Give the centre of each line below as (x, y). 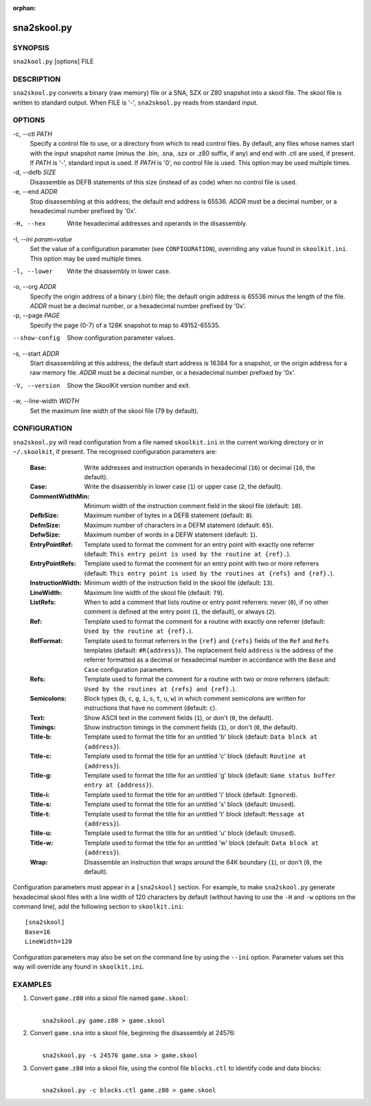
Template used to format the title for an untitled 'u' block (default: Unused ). (190, 833)
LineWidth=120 (48, 942)
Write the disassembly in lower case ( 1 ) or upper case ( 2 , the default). (183, 487)
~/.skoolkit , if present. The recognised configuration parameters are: (115, 452)
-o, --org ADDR (34, 287)
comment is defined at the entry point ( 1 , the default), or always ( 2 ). (180, 611)
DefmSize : (45, 525)
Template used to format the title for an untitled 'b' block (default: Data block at (201, 737)
